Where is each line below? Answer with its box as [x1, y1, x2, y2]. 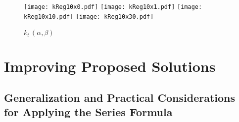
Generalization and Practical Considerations [4, 90, 236, 105]
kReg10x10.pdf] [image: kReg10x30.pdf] [24, 13, 154, 20]
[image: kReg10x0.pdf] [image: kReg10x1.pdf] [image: [24, 3, 202, 10]
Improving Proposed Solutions [4, 56, 216, 76]
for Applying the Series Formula [4, 104, 173, 120]
